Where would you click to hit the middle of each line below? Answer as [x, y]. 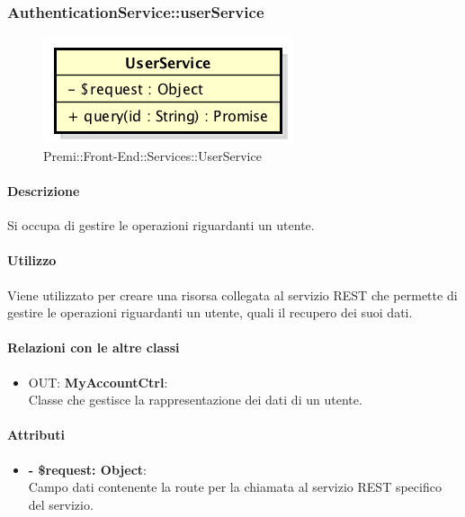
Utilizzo [32, 260]
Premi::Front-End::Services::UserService [152, 155]
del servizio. [61, 504]
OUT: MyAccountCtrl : [98, 382]
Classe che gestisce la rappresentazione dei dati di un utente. [195, 400]
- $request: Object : [87, 469]
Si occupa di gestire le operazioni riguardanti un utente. [161, 225]
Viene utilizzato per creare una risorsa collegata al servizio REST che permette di [232, 294]
